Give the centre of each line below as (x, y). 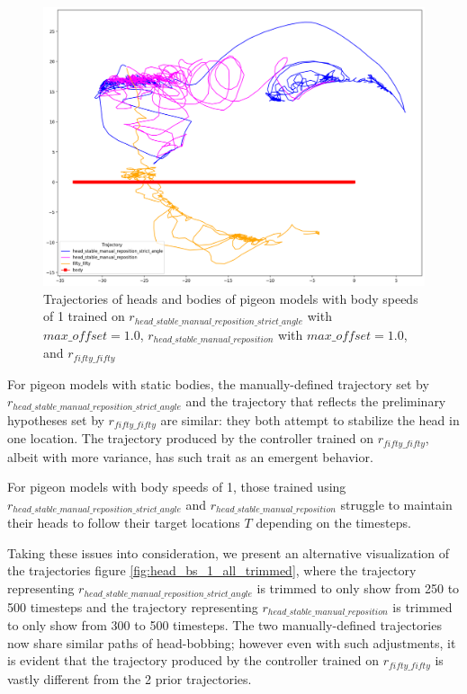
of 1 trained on (84, 316)
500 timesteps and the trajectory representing (133, 606)
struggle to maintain (396, 504)
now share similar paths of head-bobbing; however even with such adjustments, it (232, 642)
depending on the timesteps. (333, 523)
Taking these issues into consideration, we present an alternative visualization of (229, 552)
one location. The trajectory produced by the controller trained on (191, 438)
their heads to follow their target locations (124, 523)
